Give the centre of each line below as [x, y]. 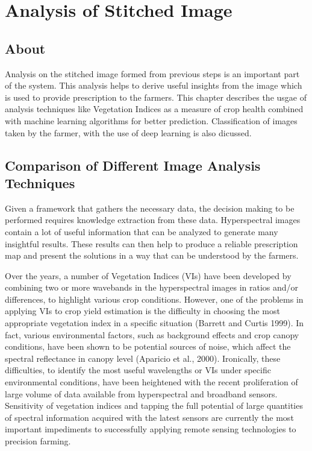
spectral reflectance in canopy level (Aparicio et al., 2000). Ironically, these [143, 358]
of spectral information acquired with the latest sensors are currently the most [149, 417]
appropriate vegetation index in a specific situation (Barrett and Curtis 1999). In [154, 323]
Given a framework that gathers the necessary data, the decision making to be [150, 208]
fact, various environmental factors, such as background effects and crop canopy [152, 334]
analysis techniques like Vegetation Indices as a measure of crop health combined [154, 109]
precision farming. [38, 441]
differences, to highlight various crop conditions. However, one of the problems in [154, 299]
